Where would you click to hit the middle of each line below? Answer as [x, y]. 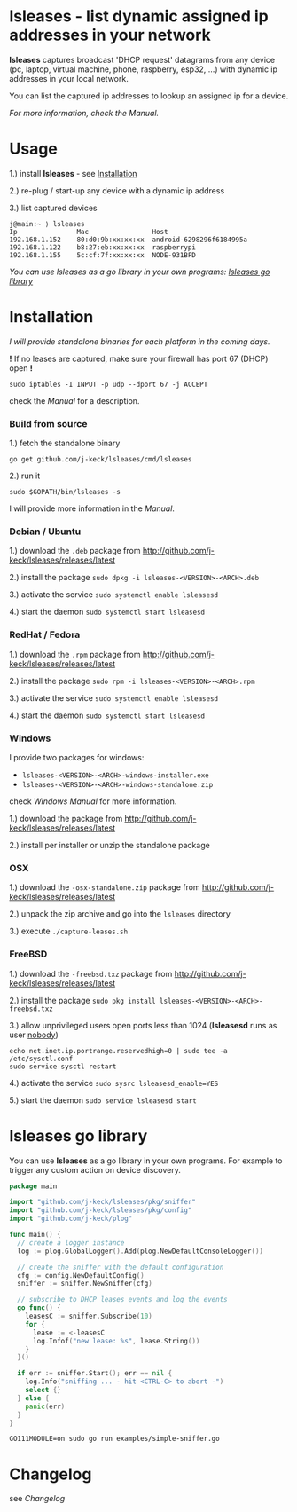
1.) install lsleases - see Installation [73, 173]
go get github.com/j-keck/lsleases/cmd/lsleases [101, 460]
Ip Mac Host [89, 232]
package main [33, 1186]
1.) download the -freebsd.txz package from [91, 973]
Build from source [48, 423]
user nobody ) [34, 1035]
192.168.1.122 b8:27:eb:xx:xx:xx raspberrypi [103, 247]
